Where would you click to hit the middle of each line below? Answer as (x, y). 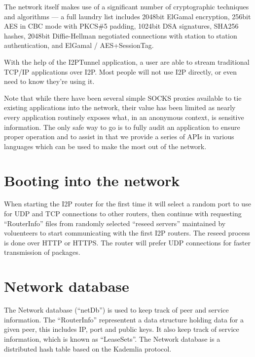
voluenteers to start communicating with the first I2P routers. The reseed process (127, 233)
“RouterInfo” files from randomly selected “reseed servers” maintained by (115, 223)
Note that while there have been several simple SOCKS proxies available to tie (123, 98)
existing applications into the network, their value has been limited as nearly (120, 107)
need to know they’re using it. (49, 81)
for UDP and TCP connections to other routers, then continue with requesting (123, 214)
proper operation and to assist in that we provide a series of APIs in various (119, 137)
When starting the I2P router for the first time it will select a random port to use (127, 204)
